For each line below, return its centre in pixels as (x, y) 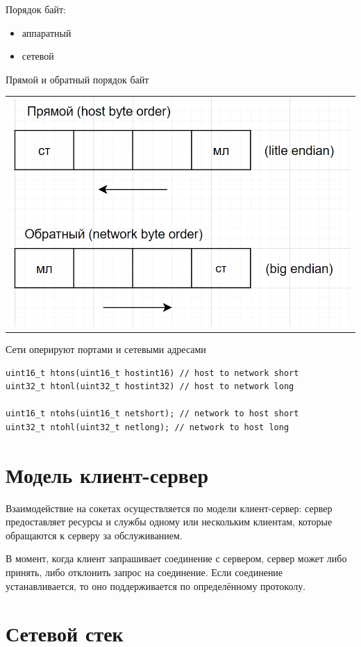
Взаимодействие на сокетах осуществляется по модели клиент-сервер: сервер (169, 508)
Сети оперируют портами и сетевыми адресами (106, 349)
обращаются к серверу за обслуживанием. (94, 535)
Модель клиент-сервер (107, 474)
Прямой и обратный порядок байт (77, 79)
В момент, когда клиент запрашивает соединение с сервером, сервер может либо (176, 558)
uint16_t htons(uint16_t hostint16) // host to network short (152, 373)
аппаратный (47, 32)
